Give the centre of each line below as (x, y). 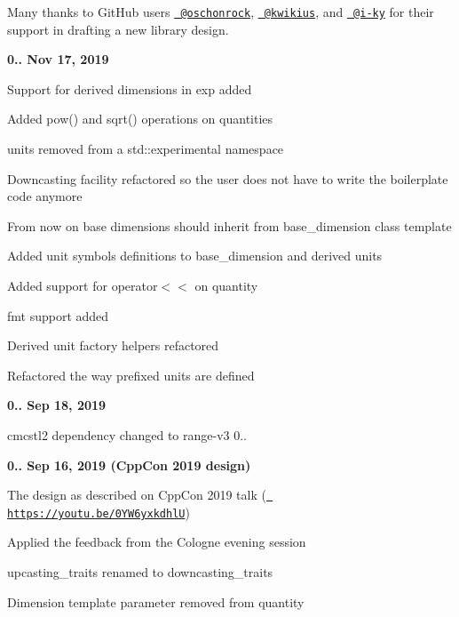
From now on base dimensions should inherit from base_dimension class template (229, 225)
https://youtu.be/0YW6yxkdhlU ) (99, 512)
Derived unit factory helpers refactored (113, 345)
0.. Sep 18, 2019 (57, 405)
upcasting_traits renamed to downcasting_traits (140, 572)
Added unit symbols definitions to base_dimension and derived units (195, 256)
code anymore (45, 196)
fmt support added (58, 315)
